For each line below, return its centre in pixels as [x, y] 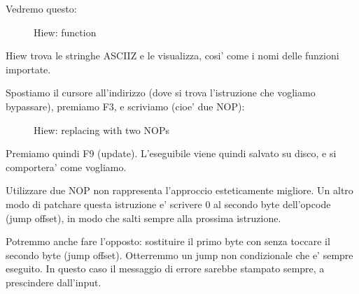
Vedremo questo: [41, 8]
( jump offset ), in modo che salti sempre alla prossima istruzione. [143, 218]
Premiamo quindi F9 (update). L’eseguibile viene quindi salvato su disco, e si [171, 153]
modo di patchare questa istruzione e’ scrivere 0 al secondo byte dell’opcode [168, 204]
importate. [28, 69]
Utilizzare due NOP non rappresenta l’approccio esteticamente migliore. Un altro [179, 190]
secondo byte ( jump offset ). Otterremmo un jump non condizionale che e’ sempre [179, 255]
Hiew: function [65, 32]
